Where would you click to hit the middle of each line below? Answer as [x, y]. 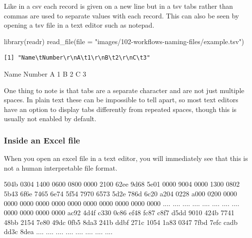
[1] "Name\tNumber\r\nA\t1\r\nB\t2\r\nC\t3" [77, 58]
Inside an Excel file [42, 140]
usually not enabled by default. [50, 119]
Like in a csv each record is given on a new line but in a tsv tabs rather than [118, 6]
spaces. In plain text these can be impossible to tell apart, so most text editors [121, 100]
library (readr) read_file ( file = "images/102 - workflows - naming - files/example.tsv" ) [124, 41]
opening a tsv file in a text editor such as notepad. [79, 25]
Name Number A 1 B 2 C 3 [45, 73]
